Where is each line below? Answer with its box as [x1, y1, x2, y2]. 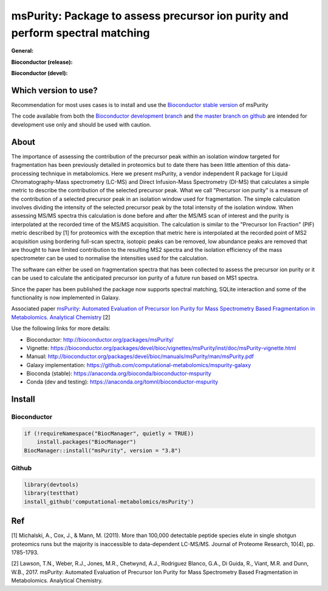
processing [11, 170, 39, 177]
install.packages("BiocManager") [36, 439, 137, 445]
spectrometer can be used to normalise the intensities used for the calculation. [11, 255, 208, 262]
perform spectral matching [11, 26, 150, 39]
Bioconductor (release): [11, 58, 73, 66]
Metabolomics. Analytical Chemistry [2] [11, 313, 111, 321]
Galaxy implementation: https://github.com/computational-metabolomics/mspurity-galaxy [26, 361, 251, 368]
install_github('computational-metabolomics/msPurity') [24, 498, 194, 505]
